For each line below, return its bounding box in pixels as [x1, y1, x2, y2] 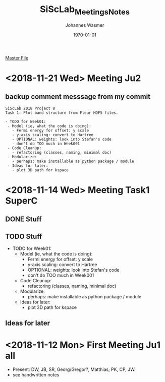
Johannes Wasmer [65, 22, 104, 28]
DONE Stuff [5, 215, 42, 224]
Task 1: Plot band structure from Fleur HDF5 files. [5, 110, 119, 115]
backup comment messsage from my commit [5, 92, 150, 101]
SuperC [5, 195, 38, 206]
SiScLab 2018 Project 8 [5, 106, 56, 111]
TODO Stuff [5, 232, 42, 240]
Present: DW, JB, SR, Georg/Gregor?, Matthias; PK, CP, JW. [12, 366, 136, 372]
